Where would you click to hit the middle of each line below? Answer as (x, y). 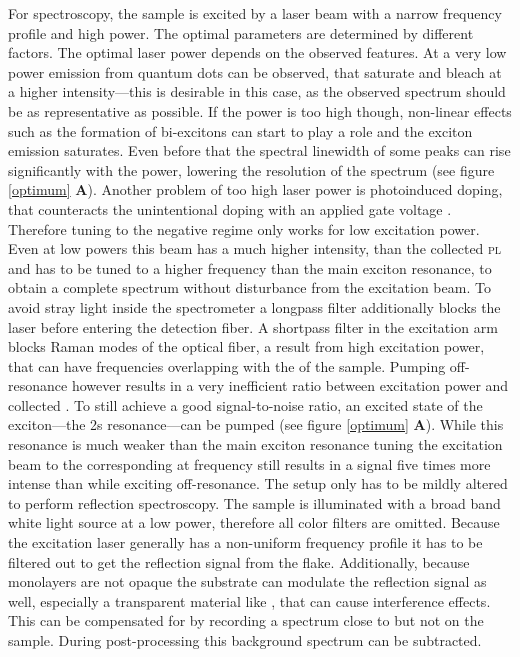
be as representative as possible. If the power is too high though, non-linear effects (260, 110)
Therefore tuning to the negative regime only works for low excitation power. (244, 228)
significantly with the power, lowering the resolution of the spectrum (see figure (251, 169)
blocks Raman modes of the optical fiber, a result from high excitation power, (246, 346)
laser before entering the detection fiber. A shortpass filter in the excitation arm (253, 326)
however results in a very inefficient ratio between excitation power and (290, 385)
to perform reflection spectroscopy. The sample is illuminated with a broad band (254, 502)
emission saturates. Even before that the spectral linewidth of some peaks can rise (259, 150)
